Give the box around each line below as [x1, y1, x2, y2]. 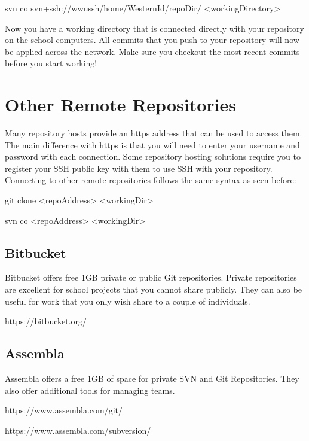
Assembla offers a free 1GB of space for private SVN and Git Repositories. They [5, 372, 299, 385]
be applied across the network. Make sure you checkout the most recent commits [5, 45, 300, 57]
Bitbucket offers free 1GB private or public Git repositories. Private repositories [5, 271, 297, 284]
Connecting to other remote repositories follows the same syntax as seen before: [5, 174, 296, 186]
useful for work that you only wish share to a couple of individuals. [5, 294, 250, 307]
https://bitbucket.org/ [5, 315, 87, 327]
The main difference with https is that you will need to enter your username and [5, 138, 300, 151]
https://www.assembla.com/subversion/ [5, 424, 151, 436]
